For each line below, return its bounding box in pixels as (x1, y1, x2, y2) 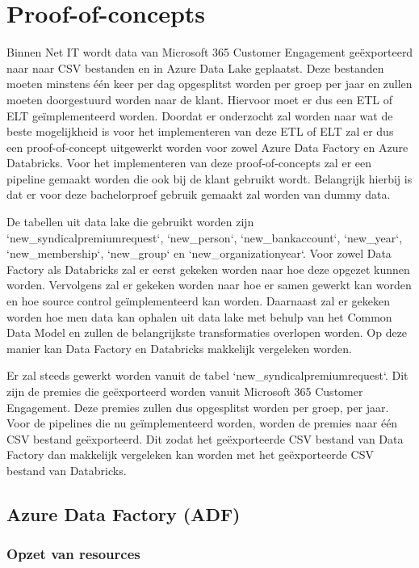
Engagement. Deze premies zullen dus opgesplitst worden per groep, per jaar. (6, 398, 389, 415)
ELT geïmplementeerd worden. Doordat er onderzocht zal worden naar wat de (6, 107, 393, 124)
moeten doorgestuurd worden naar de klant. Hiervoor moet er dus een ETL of (6, 90, 392, 107)
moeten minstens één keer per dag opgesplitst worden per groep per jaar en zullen (6, 75, 413, 92)
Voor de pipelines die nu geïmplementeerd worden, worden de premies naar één (6, 414, 398, 431)
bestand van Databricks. (6, 461, 127, 478)
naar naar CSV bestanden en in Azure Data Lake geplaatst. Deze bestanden (6, 59, 384, 76)
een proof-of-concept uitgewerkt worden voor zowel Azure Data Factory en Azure (6, 138, 409, 155)
